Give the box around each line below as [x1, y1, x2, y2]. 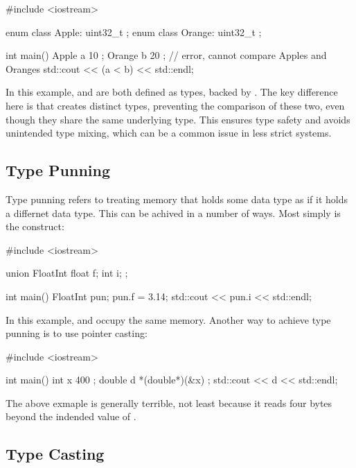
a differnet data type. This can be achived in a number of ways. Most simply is [6, 205, 341, 220]
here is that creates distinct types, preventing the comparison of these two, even [6, 98, 345, 112]
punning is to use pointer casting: [6, 326, 148, 340]
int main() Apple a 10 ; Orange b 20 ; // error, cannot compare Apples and [6, 48, 327, 62]
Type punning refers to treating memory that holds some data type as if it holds [6, 191, 348, 206]
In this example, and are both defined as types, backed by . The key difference [6, 85, 338, 99]
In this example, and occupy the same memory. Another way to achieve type [6, 312, 331, 327]
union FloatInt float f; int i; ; [6, 266, 128, 280]
